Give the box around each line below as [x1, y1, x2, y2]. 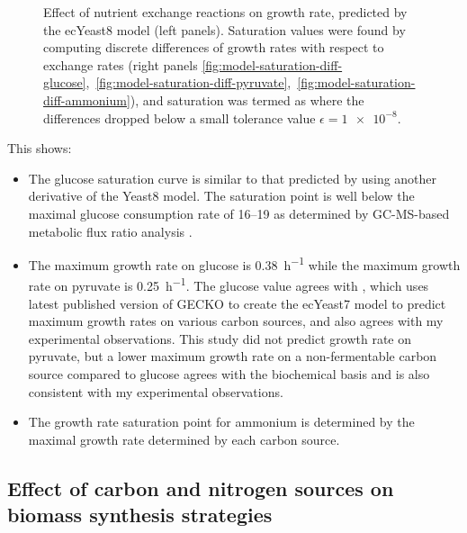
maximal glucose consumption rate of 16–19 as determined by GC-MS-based [28, 203, 450, 222]
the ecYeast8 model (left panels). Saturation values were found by [43, 20, 406, 39]
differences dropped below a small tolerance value [43, 108, 316, 127]
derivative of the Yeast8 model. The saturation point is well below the [28, 186, 415, 205]
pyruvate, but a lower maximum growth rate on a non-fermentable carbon [28, 347, 437, 366]
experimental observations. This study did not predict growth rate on [28, 329, 411, 348]
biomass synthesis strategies [7, 501, 273, 528]
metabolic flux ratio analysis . [28, 221, 193, 240]
